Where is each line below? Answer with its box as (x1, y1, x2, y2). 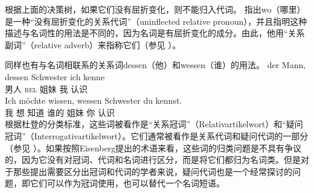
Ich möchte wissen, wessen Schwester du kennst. (5, 94, 182, 107)
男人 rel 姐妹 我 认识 (5, 82, 88, 95)
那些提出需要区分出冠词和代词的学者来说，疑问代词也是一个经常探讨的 (13, 165, 292, 177)
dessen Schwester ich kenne (5, 70, 105, 83)
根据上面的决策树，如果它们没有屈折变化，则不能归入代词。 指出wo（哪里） (5, 3, 306, 15)
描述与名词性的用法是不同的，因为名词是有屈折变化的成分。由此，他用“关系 (5, 27, 305, 39)
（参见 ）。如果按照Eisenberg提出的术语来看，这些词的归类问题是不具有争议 (5, 141, 302, 154)
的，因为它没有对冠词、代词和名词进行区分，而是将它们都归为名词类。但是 (5, 153, 301, 166)
